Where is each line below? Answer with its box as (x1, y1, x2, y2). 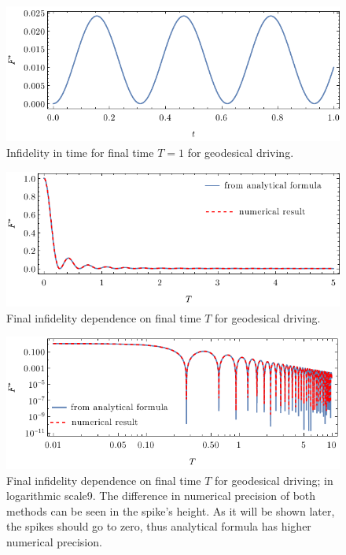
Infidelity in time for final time (6, 144, 154, 161)
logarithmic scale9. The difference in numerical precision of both (6, 487, 316, 504)
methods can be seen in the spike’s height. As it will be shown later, (6, 502, 335, 519)
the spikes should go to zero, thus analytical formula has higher (6, 518, 311, 535)
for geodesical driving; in (215, 471, 333, 488)
